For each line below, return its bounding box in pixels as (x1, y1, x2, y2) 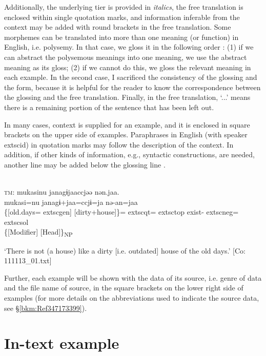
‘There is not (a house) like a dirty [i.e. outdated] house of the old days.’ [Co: (4, 245, 245, 256)
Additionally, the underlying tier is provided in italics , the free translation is (4, 2, 243, 12)
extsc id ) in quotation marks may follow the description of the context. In (4, 139, 234, 150)
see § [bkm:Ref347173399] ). (4, 302, 87, 313)
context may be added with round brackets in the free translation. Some (4, 22, 231, 32)
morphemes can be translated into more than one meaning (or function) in (4, 31, 239, 42)
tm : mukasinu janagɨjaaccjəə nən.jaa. (4, 186, 119, 197)
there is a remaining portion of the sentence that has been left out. (4, 101, 214, 112)
